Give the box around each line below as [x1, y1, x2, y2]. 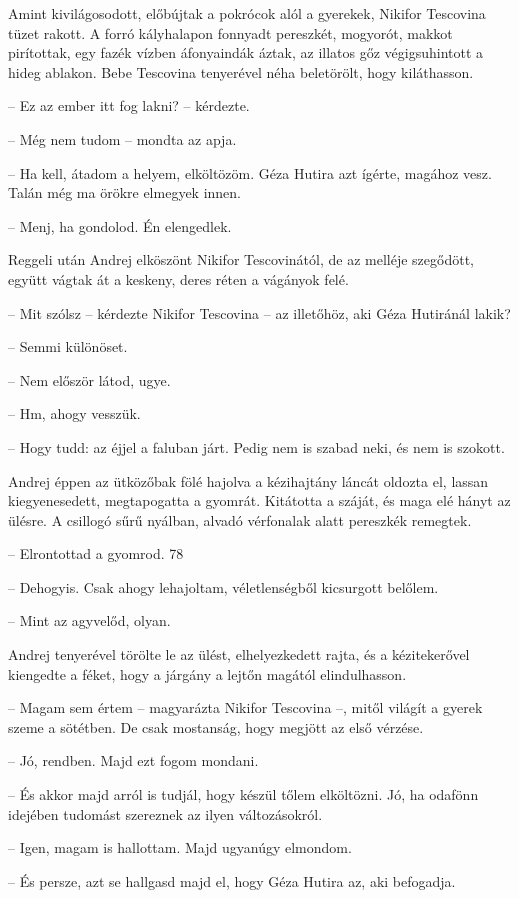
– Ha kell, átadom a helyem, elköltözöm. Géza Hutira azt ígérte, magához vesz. [8, 162, 492, 183]
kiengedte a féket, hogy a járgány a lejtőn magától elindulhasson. [8, 663, 407, 684]
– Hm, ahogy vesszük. [8, 403, 141, 424]
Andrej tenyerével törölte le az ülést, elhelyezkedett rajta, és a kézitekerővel [8, 644, 470, 665]
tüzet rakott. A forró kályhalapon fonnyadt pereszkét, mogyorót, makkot [8, 22, 453, 43]
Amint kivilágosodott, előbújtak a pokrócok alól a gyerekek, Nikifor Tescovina [8, 3, 486, 23]
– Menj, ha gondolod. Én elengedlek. [8, 215, 232, 236]
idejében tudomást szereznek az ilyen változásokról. [8, 803, 323, 824]
